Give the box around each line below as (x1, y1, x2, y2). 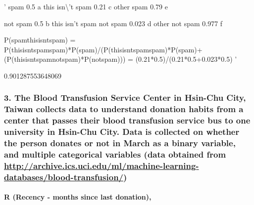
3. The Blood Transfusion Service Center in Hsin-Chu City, (4, 91, 246, 104)
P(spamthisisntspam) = (4, 35, 76, 45)
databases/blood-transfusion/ (4, 170, 123, 183)
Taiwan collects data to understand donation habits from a (4, 103, 244, 115)
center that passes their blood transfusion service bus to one (4, 114, 251, 126)
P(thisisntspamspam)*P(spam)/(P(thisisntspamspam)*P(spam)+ (4, 44, 203, 54)
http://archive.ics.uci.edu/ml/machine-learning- (4, 160, 199, 172)
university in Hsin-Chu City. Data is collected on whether (4, 125, 240, 138)
